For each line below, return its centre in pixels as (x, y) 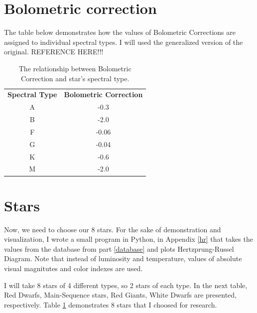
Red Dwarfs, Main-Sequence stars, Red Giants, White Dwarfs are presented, (121, 295)
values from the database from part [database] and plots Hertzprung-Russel (119, 248)
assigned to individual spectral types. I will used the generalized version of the (124, 42)
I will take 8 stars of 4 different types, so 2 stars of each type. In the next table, (126, 285)
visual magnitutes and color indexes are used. (73, 268)
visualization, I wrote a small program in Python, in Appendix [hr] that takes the (128, 239)
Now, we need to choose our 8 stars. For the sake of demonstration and (113, 229)
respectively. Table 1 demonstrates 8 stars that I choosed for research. (111, 304)
